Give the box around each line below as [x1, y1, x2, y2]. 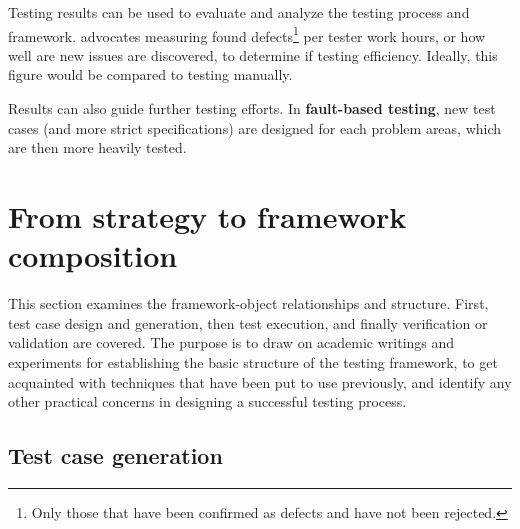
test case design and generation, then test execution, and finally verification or [8, 312, 488, 333]
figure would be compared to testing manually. [8, 64, 293, 85]
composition [8, 235, 178, 276]
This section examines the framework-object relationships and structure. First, [8, 293, 489, 314]
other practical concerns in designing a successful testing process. [8, 391, 407, 412]
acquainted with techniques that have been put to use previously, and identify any [8, 371, 512, 392]
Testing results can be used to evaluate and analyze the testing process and [8, 2, 470, 22]
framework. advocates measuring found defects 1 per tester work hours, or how [8, 22, 486, 46]
